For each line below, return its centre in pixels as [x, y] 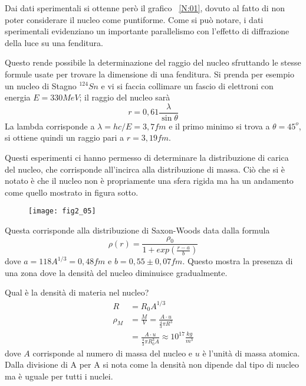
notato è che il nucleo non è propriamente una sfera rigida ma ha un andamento [149, 181]
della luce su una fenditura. [54, 42]
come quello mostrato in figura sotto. [72, 192]
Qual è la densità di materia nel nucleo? [77, 292]
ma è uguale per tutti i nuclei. [59, 376]
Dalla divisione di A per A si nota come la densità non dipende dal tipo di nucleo [152, 364]
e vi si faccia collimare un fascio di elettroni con [187, 85]
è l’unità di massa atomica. [251, 353]
